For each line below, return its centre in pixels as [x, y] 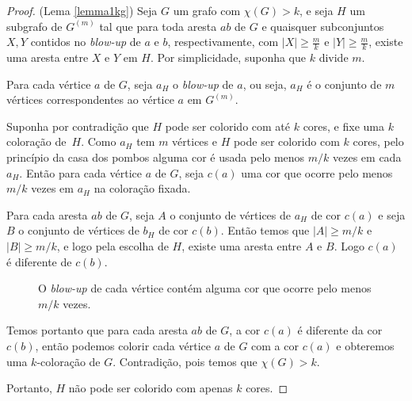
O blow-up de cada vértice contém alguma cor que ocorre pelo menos [205, 288]
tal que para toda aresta [158, 26]
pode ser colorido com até [228, 126]
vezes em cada [367, 157]
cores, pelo [378, 141]
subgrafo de [34, 26]
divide [334, 57]
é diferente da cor [340, 330]
